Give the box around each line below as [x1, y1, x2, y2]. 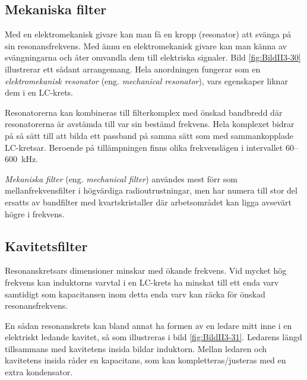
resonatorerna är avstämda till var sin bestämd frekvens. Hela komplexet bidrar [5, 118, 295, 130]
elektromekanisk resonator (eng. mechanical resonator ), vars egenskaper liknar [5, 74, 288, 87]
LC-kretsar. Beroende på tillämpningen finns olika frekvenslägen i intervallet [5, 141, 283, 153]
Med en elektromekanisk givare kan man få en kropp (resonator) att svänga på [5, 28, 292, 40]
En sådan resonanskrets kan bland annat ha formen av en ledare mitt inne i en [5, 319, 292, 331]
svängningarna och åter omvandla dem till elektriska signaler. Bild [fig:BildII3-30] [5, 51, 301, 64]
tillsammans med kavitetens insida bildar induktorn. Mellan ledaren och [5, 342, 267, 354]
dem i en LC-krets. [5, 86, 74, 99]
